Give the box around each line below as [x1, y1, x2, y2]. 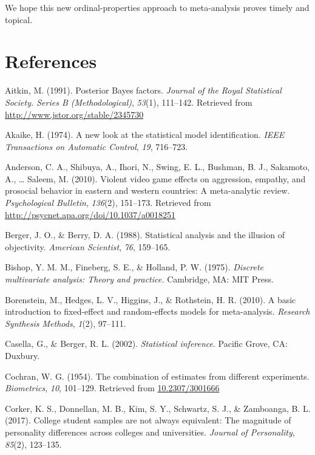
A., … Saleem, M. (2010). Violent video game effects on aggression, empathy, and [5, 172, 306, 185]
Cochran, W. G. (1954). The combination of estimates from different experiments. [5, 369, 310, 382]
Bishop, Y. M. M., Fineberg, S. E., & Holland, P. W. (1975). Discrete [5, 261, 264, 273]
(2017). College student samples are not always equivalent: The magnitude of [5, 414, 291, 426]
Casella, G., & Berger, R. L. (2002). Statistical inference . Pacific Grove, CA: [5, 337, 288, 350]
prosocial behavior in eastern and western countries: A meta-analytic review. [5, 184, 290, 197]
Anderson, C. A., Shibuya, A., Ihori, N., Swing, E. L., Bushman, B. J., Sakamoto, [5, 160, 310, 173]
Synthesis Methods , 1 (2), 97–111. [5, 316, 126, 329]
